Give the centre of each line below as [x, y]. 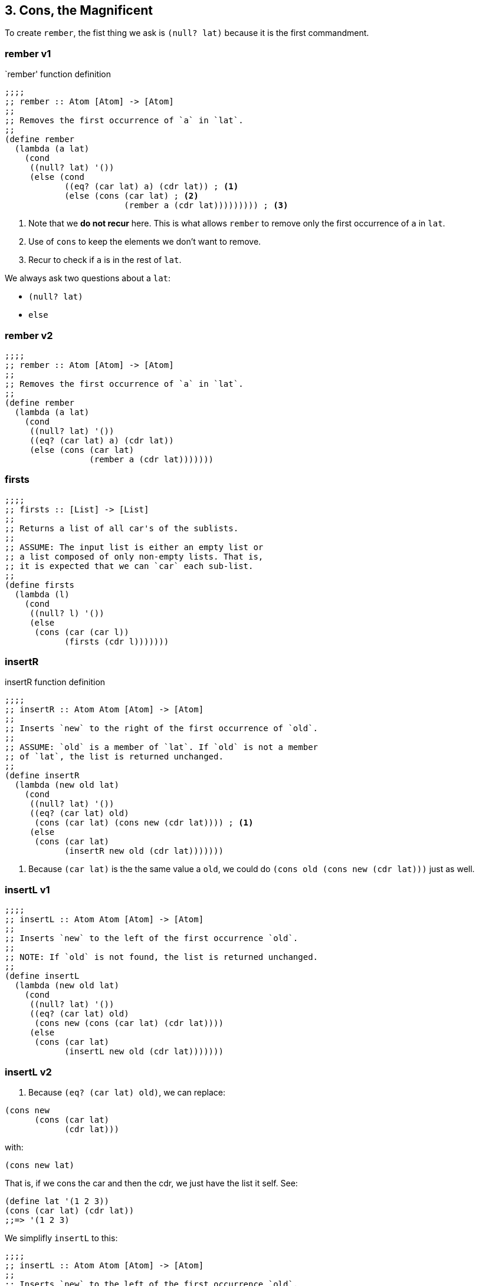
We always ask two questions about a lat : [88, 278]
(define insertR [42, 776]
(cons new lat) [40, 1165]
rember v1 [28, 53]
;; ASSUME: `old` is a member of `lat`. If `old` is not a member [162, 747]
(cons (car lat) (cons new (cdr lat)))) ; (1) [144, 823]
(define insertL [42, 976]
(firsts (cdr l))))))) [117, 641]
